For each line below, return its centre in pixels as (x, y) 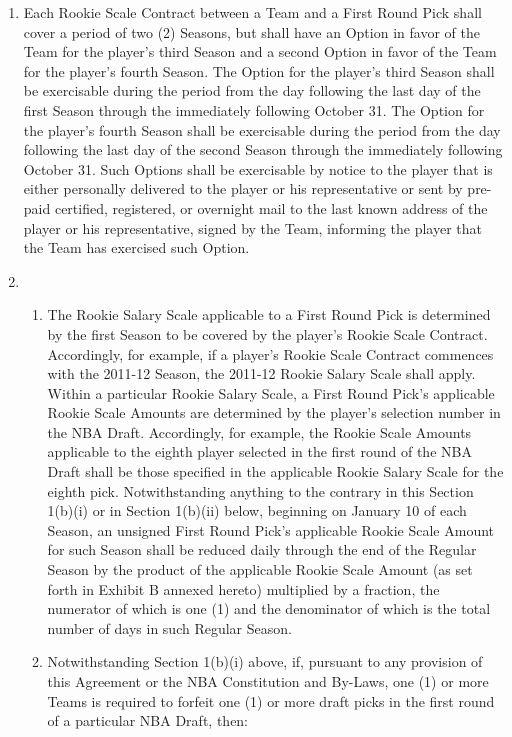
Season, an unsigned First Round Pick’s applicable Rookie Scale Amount (271, 529)
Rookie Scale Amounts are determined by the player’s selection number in (274, 412)
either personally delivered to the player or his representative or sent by (243, 188)
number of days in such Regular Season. (169, 627)
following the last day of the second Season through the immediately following (263, 149)
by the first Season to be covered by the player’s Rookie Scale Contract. (267, 333)
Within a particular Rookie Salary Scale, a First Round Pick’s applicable (271, 392)
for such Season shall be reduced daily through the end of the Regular (262, 549)
